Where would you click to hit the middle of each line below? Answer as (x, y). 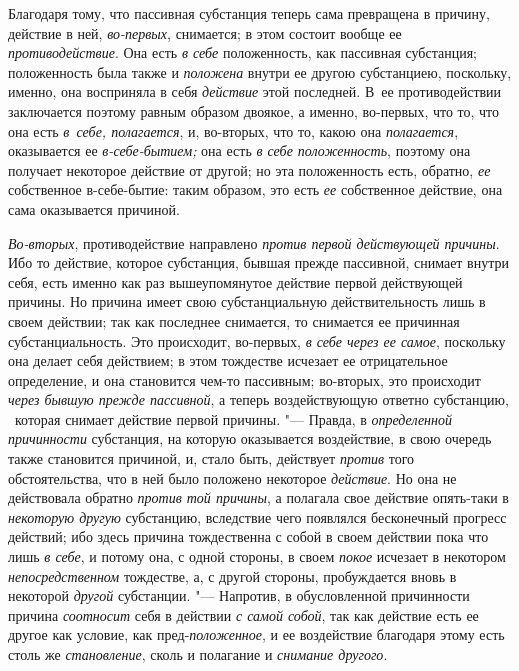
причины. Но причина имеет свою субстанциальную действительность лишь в (247, 301)
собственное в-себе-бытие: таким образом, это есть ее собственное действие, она (255, 189)
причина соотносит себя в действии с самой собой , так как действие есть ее (243, 614)
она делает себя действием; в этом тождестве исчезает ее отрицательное (228, 360)
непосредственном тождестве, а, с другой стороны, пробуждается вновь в (232, 575)
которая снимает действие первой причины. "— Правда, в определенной (233, 418)
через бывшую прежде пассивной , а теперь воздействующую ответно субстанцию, (258, 399)
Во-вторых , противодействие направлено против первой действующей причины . (254, 242)
